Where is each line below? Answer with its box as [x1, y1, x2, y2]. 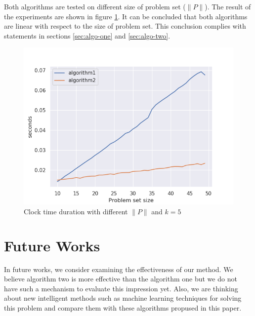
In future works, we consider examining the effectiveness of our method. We [4, 264, 233, 274]
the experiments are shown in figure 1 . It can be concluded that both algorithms [4, 11, 248, 21]
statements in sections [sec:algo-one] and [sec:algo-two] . [4, 30, 170, 40]
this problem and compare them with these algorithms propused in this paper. [4, 303, 242, 313]
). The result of [205, 1, 251, 11]
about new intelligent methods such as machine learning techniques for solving [4, 293, 242, 303]
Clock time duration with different [24, 206, 128, 216]
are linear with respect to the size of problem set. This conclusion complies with [4, 21, 246, 31]
